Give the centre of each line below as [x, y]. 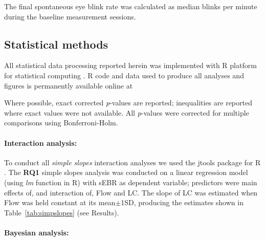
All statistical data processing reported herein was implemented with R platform [130, 65]
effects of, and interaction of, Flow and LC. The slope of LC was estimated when [131, 192]
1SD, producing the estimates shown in [182, 202]
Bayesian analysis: [37, 232]
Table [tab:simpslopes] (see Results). [62, 212]
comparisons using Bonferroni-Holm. [61, 123]
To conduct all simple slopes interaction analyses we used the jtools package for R [132, 162]
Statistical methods [56, 44]
